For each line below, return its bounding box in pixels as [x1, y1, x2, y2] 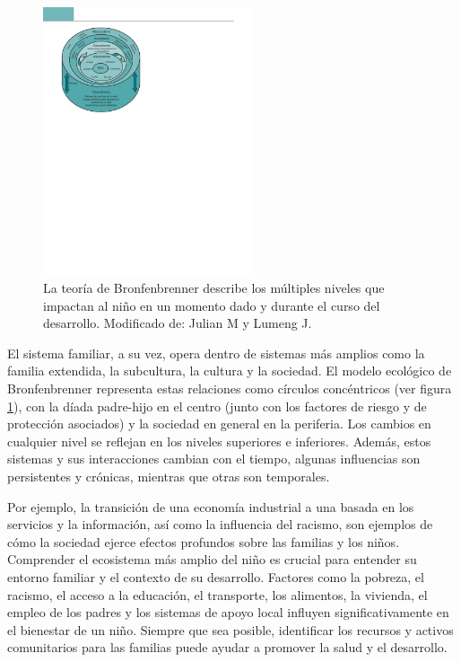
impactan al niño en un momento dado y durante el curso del [43, 296, 380, 314]
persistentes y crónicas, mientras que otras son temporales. [7, 467, 330, 485]
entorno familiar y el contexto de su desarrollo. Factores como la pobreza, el [7, 567, 424, 586]
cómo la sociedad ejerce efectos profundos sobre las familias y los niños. [7, 532, 400, 551]
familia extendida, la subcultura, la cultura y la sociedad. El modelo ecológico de [7, 361, 452, 380]
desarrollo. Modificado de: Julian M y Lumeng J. [43, 313, 312, 332]
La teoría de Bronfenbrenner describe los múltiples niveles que [43, 278, 385, 297]
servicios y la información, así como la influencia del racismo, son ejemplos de [7, 515, 433, 534]
